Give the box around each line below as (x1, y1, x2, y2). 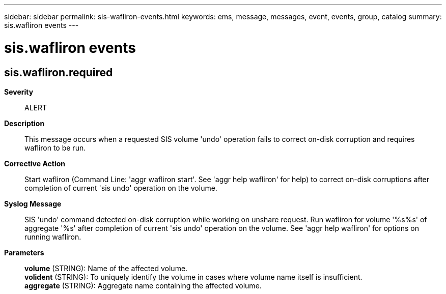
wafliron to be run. (24, 143, 86, 152)
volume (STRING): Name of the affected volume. (24, 263, 188, 273)
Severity (4, 87, 34, 96)
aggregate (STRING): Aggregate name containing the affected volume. (24, 281, 262, 290)
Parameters (4, 248, 44, 257)
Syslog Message (4, 199, 62, 208)
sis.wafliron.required (4, 66, 113, 79)
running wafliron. (24, 232, 81, 241)
